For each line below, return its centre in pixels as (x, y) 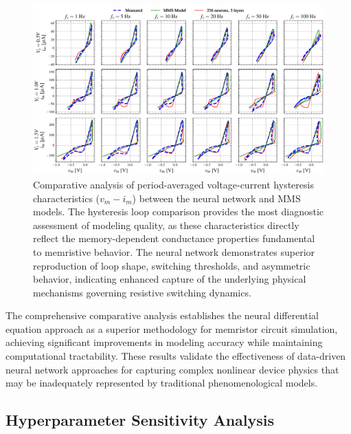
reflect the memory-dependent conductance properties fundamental (174, 238)
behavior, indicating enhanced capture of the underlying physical (170, 279)
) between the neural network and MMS (216, 198)
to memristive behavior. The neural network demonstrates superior (174, 251)
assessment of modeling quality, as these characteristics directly (166, 225)
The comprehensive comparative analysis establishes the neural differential (162, 315)
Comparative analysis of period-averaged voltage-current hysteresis (173, 184)
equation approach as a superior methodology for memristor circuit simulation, (172, 328)
